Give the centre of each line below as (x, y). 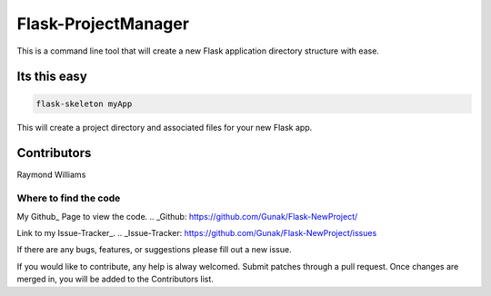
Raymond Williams (51, 175)
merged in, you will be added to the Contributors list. (115, 279)
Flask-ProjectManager (103, 24)
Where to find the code (69, 198)
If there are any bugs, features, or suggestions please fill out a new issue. (154, 250)
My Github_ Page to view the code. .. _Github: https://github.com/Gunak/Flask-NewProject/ (187, 216)
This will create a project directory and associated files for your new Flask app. (165, 127)
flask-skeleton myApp (84, 104)
